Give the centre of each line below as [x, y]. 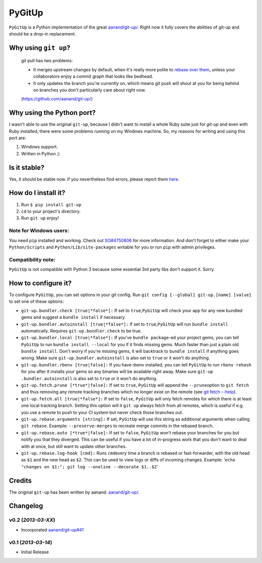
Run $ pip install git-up [51, 204]
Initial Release [35, 552]
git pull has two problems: [47, 61]
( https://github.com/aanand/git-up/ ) [57, 99]
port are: [18, 138]
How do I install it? [37, 193]
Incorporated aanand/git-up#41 [52, 530]
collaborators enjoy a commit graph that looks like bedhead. [93, 76]
